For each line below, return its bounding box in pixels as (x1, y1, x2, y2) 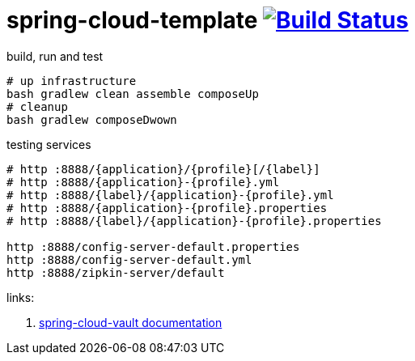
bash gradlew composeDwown (6, 113, 177, 126)
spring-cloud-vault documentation (39, 315, 222, 329)
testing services (6, 137, 91, 151)
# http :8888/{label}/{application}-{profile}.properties (6, 214, 382, 227)
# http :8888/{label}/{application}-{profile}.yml (6, 188, 334, 202)
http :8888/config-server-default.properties (6, 240, 300, 253)
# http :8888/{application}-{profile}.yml (6, 175, 280, 189)
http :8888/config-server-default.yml (6, 253, 252, 266)
